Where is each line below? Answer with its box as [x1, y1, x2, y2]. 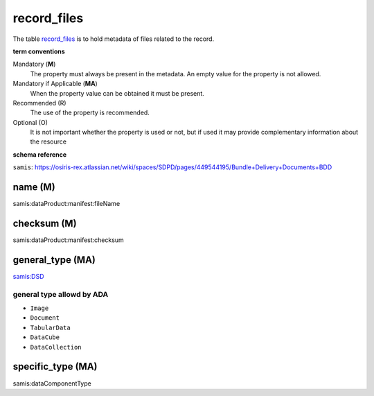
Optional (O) [12, 118, 48, 126]
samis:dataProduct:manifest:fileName [12, 200, 121, 208]
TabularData [30, 323, 71, 332]
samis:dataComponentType [12, 379, 91, 388]
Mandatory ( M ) [12, 60, 56, 69]
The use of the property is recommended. [30, 108, 150, 117]
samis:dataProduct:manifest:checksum [12, 236, 124, 244]
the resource [30, 137, 67, 146]
